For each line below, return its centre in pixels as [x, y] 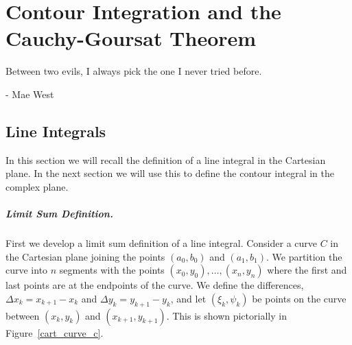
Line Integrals [56, 131]
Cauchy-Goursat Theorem [131, 38]
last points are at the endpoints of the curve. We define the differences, [155, 285]
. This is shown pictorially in [226, 315]
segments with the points [112, 270]
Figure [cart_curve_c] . [55, 332]
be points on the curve [299, 298]
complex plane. [37, 186]
